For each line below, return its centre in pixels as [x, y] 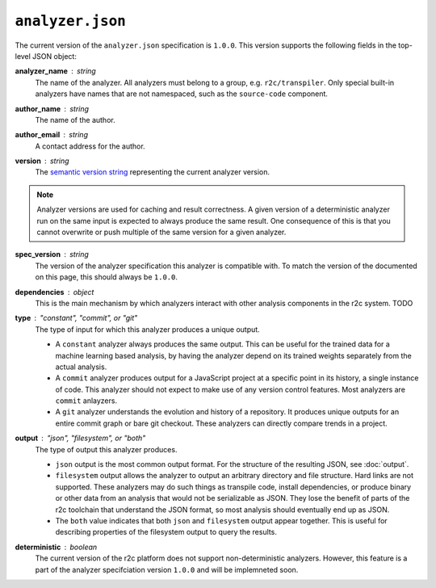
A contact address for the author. [90, 146]
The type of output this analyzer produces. [106, 449]
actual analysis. [81, 367]
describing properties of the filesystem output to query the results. [166, 532]
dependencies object [55, 292]
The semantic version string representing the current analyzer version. [153, 172]
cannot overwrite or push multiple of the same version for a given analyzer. [161, 232]
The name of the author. [75, 120]
